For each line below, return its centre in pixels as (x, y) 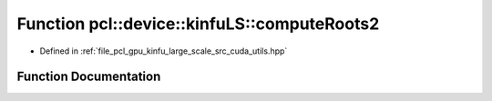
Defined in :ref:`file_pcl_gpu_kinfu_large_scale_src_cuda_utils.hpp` (164, 51)
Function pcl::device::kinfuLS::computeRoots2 (198, 24)
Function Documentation (89, 77)
